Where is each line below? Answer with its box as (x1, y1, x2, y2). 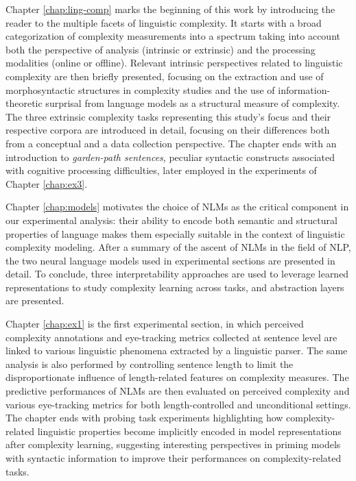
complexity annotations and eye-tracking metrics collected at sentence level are (5, 330, 337, 344)
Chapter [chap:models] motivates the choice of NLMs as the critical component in (5, 199, 349, 214)
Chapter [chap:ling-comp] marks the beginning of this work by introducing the (5, 2, 335, 16)
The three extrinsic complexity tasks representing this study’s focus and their (5, 109, 331, 123)
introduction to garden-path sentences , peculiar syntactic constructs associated (5, 149, 335, 164)
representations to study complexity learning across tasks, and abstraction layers (5, 280, 344, 294)
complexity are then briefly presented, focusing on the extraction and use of (5, 69, 324, 83)
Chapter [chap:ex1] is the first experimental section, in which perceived (5, 317, 304, 331)
